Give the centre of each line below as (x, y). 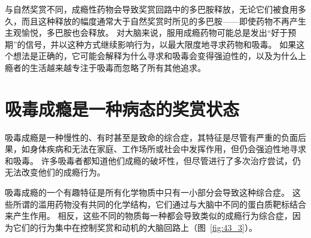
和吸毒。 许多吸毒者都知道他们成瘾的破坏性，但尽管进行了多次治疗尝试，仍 (153, 160)
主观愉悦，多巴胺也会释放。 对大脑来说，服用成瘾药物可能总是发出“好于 (147, 33)
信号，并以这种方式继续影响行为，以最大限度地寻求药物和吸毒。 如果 (161, 44)
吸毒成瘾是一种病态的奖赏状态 (122, 108)
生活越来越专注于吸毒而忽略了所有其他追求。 (118, 67)
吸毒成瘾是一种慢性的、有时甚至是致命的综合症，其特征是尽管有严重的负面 (151, 137)
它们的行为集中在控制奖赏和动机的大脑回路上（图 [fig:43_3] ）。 (135, 227)
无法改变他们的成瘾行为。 (55, 172)
